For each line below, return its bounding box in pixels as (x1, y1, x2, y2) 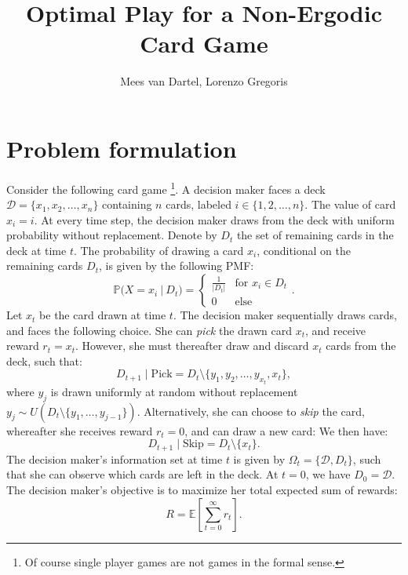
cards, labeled (166, 196, 231, 213)
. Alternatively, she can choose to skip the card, (137, 402, 365, 419)
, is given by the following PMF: (98, 257, 254, 274)
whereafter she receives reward (6, 422, 153, 439)
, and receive (305, 322, 366, 338)
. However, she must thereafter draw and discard (75, 337, 309, 354)
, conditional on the (257, 242, 351, 258)
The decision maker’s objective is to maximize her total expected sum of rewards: (6, 481, 398, 497)
